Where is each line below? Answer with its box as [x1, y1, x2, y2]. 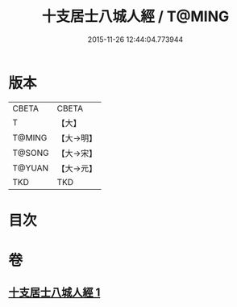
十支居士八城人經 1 [8, 286, 101, 300]
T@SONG [12, 147, 50, 158]
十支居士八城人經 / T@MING [41, 7, 230, 26]
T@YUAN [12, 162, 49, 174]
